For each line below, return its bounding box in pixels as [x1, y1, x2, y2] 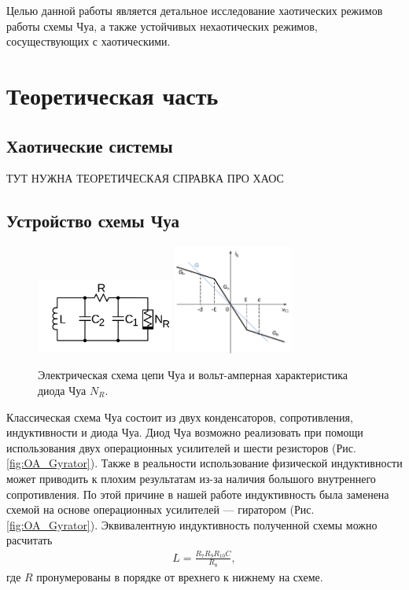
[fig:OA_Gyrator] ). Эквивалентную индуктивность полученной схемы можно [6, 516, 378, 533]
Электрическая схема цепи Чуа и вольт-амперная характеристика [38, 367, 348, 383]
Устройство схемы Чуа [6, 208, 179, 233]
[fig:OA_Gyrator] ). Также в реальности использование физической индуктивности [6, 455, 403, 471]
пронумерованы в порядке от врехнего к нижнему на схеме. [36, 568, 323, 584]
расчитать [6, 532, 53, 548]
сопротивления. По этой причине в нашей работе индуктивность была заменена [6, 485, 389, 502]
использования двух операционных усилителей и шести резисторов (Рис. [6, 439, 356, 455]
